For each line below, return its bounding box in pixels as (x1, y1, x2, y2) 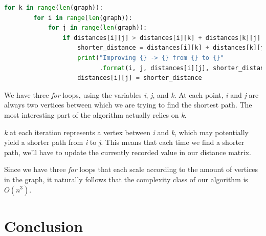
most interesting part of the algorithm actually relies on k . (4, 109, 187, 120)
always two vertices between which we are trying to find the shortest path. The (4, 99, 252, 110)
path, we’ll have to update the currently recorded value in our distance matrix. (4, 146, 251, 157)
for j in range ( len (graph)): (48, 24, 147, 32)
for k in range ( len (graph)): (4, 4, 103, 11)
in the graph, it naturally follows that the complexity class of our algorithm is (4, 174, 248, 184)
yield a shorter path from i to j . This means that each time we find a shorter (4, 137, 245, 147)
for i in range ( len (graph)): (33, 14, 132, 22)
